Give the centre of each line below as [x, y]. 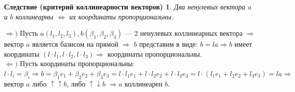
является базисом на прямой [75, 44]
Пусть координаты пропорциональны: [77, 63]
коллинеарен [143, 83]
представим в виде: [168, 44]
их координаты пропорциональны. [121, 16]
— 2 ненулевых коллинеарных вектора [184, 33]
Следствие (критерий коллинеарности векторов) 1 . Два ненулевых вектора [125, 6]
